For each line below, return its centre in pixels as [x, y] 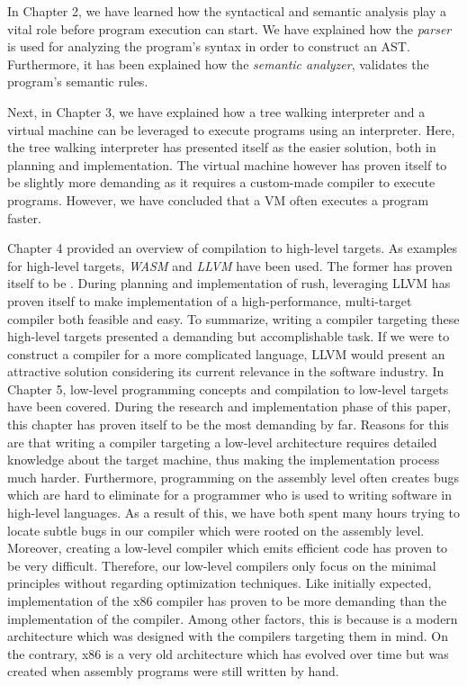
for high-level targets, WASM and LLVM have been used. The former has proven [230, 265]
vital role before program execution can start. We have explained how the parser [229, 28]
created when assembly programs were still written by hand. [173, 671]
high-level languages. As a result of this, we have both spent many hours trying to [234, 513]
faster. [24, 217]
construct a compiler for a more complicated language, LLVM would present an [226, 353]
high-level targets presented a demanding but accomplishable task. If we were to [229, 336]
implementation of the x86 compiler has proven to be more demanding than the [227, 600]
